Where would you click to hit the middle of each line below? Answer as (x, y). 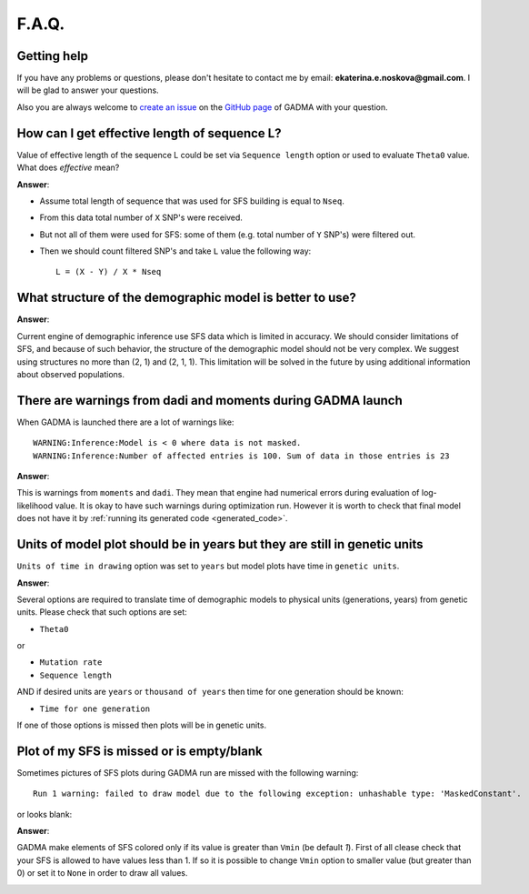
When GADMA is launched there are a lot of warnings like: (125, 422)
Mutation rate (71, 663)
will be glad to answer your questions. (88, 90)
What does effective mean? (68, 167)
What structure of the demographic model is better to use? (186, 298)
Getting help (52, 56)
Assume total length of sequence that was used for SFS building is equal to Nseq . (192, 201)
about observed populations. (71, 374)
